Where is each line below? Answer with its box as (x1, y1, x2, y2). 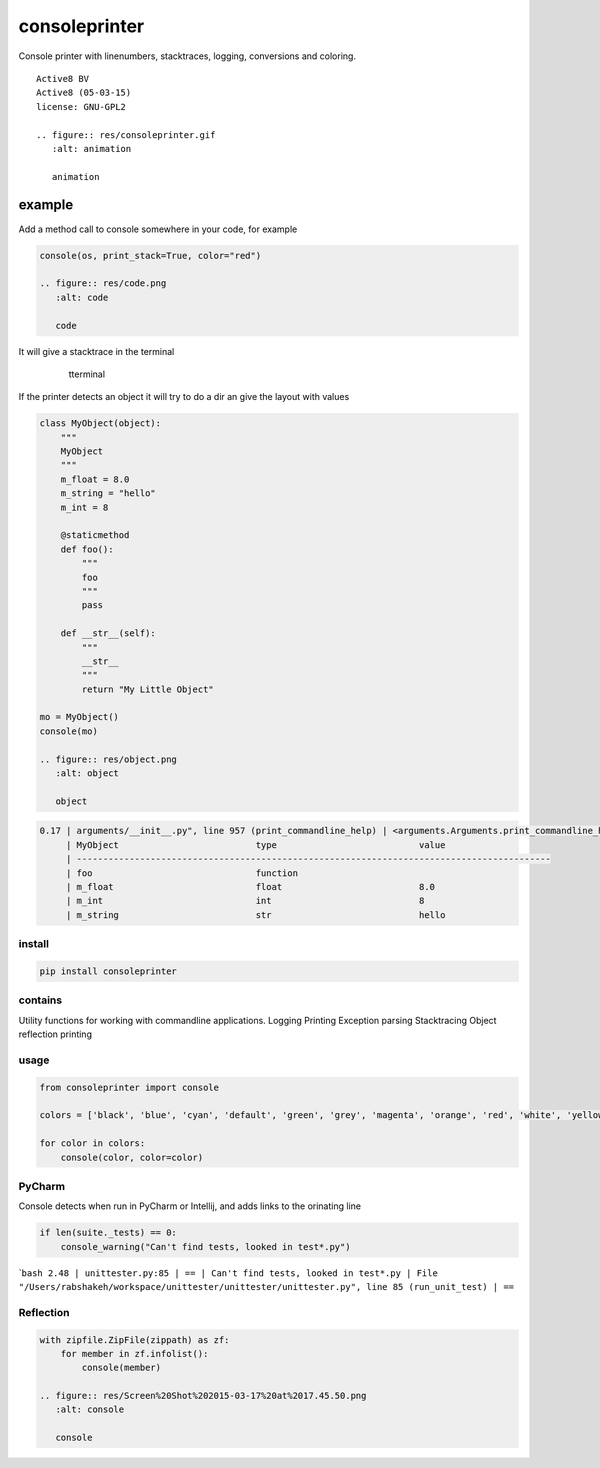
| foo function (65, 867, 299, 879)
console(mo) (39, 725, 99, 737)
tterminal (68, 368, 105, 380)
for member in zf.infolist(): (60, 1348, 209, 1359)
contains (18, 993, 63, 1007)
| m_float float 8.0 (65, 881, 435, 892)
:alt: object (55, 768, 120, 779)
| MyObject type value (65, 839, 446, 850)
